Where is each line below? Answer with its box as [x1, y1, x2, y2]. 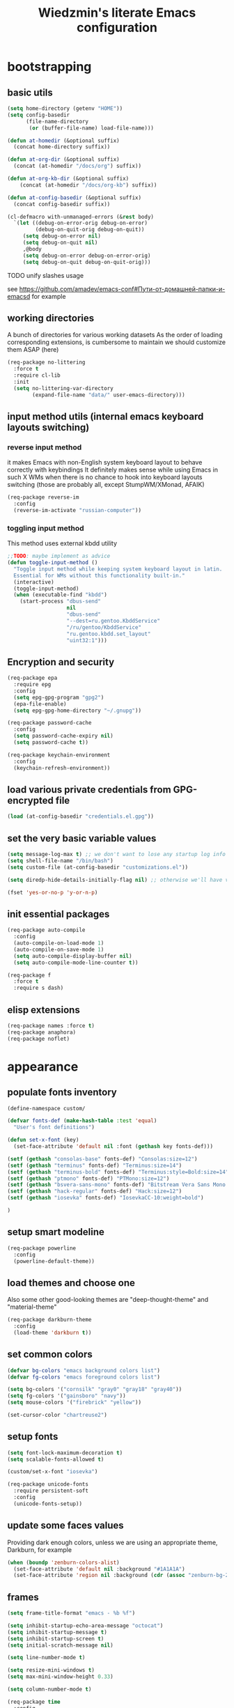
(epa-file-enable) [13, 700, 68, 708]
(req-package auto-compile [7, 926, 86, 934]
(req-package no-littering [7, 359, 86, 366]
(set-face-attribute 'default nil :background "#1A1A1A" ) [13, 1565, 186, 1572]
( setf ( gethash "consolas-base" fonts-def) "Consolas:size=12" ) [7, 1155, 198, 1163]
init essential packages [7, 908, 110, 920]
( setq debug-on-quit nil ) [22, 239, 98, 246]
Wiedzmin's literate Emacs [38, 5, 196, 21]
